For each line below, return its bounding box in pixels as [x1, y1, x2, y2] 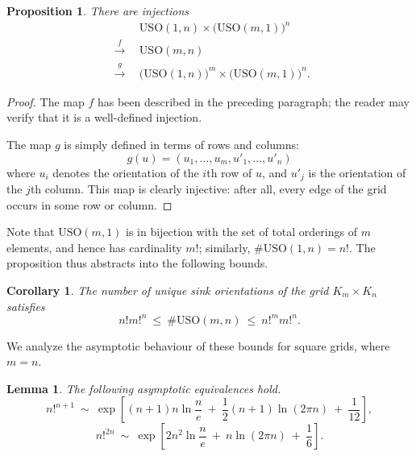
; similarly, [198, 238, 251, 255]
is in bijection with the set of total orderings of [126, 223, 357, 240]
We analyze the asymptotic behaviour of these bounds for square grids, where [6, 337, 390, 354]
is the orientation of [308, 164, 406, 180]
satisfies [6, 297, 45, 314]
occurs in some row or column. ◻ [6, 196, 173, 213]
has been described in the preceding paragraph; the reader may [97, 93, 410, 110]
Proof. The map [6, 93, 85, 110]
